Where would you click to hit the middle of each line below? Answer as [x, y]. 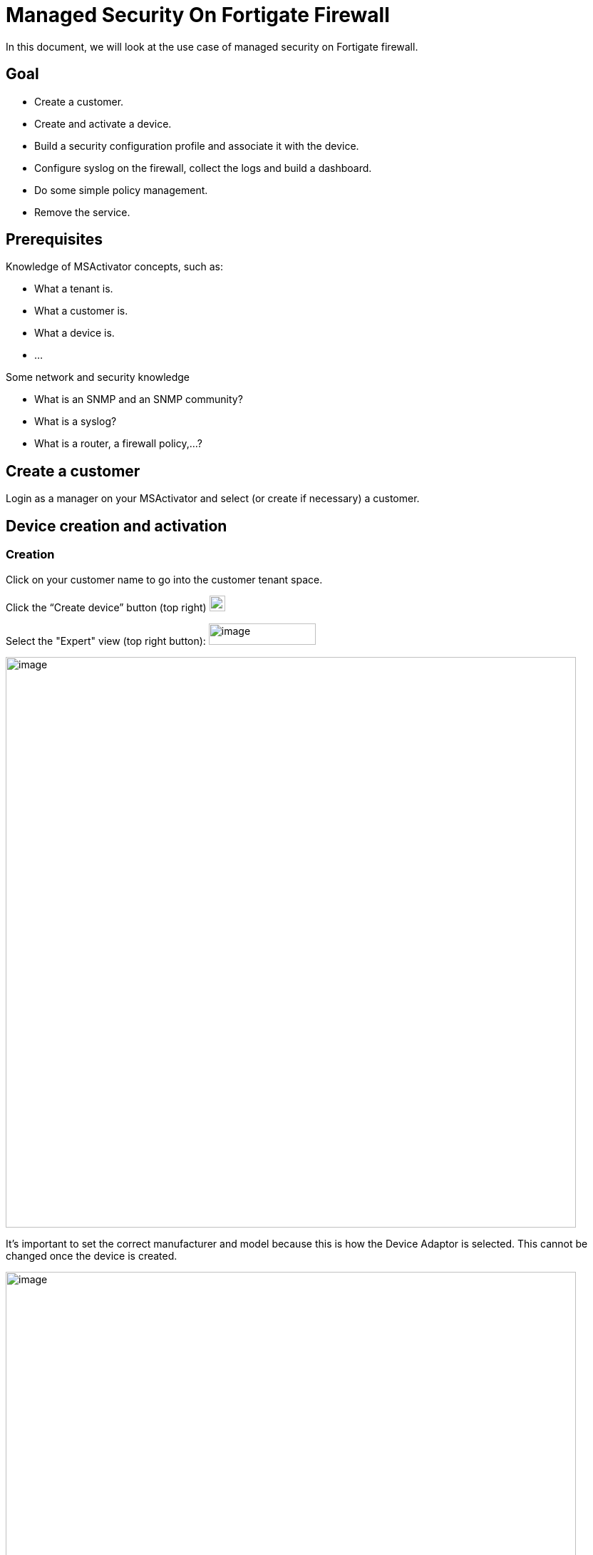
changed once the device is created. [92, 1255]
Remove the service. [82, 212]
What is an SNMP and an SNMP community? [139, 399]
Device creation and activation [117, 526]
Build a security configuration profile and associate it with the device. [197, 146]
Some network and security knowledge [98, 377]
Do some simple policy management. [121, 190]
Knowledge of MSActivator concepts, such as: [114, 267]
